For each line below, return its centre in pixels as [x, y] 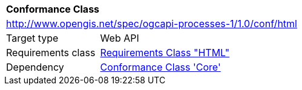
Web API [120, 38]
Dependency [35, 67]
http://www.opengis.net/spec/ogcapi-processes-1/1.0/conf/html [152, 24]
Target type [32, 38]
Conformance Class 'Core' [160, 67]
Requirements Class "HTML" [165, 53]
